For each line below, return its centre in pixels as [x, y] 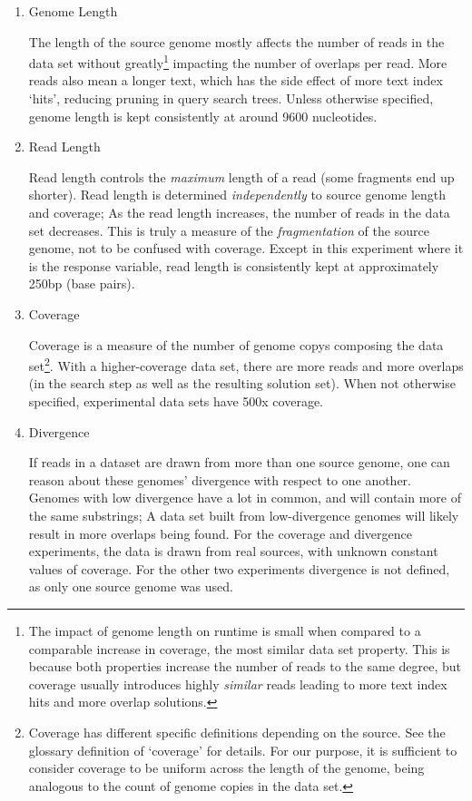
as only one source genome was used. [131, 586]
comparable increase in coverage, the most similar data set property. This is [239, 648]
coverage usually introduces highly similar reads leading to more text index [238, 684]
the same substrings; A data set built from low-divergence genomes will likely [244, 515]
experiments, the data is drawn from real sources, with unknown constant [233, 551]
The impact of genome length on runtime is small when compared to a [225, 630]
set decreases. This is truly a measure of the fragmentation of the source [229, 230]
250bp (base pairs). [82, 283]
